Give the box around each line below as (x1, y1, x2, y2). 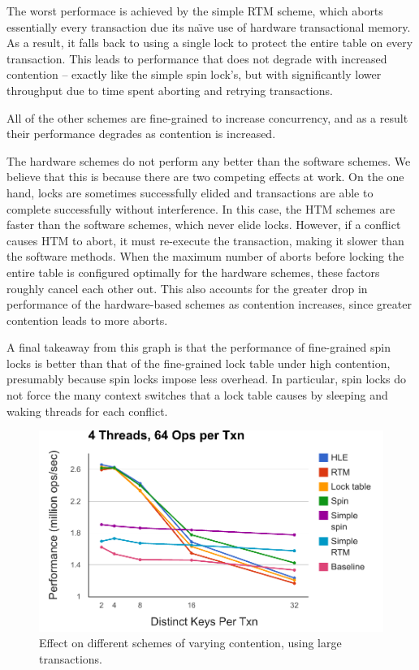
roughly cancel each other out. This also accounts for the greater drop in (6, 279, 368, 296)
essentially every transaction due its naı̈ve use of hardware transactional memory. (6, 18, 411, 35)
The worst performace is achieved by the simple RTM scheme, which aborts (6, 2, 383, 19)
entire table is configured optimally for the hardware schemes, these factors (6, 263, 380, 280)
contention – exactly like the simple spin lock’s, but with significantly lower (6, 66, 382, 83)
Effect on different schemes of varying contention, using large (39, 634, 342, 651)
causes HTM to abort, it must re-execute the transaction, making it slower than (6, 231, 404, 249)
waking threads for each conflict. (6, 402, 168, 419)
